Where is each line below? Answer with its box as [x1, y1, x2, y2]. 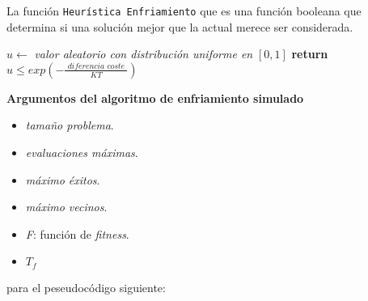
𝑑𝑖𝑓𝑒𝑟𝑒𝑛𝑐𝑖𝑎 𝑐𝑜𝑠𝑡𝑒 [67, 61, 125, 70]
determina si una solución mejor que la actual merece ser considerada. [6, 18, 353, 35]
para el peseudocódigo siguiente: [6, 278, 166, 295]
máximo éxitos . [25, 171, 100, 188]
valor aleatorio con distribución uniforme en [34, 45, 253, 62]
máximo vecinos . [25, 198, 108, 215]
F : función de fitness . [25, 225, 129, 242]
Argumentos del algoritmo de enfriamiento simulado [6, 89, 304, 106]
